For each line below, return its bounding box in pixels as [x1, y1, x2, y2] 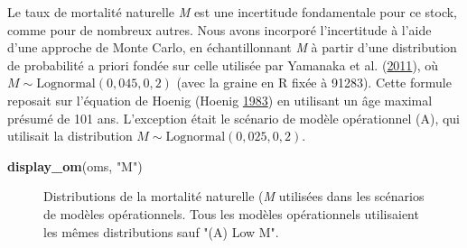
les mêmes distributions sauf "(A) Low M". [43, 222, 279, 241]
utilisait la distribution [7, 126, 133, 145]
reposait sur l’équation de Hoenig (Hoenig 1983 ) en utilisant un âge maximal [7, 90, 433, 109]
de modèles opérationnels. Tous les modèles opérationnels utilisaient [43, 204, 419, 223]
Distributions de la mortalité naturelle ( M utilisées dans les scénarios [43, 187, 425, 206]
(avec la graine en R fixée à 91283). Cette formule [176, 73, 452, 92]
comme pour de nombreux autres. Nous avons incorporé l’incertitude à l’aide [7, 20, 432, 39]
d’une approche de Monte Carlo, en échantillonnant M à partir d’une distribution [7, 38, 457, 57]
